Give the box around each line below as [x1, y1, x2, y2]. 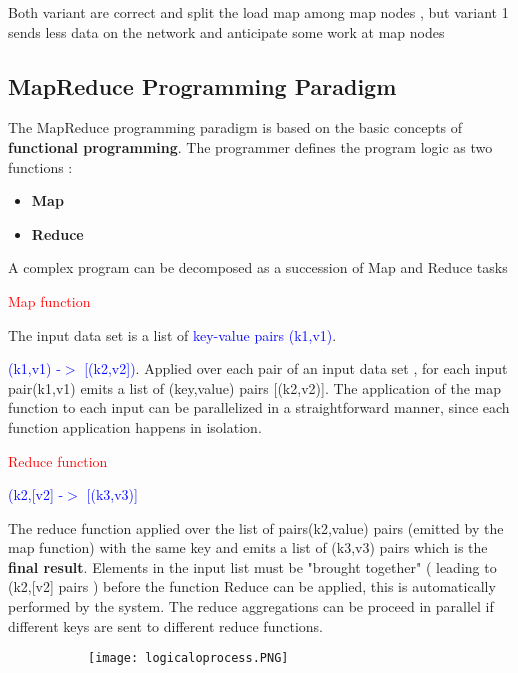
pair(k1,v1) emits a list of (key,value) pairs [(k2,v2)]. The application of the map [8, 377, 502, 398]
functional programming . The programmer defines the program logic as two [8, 136, 493, 157]
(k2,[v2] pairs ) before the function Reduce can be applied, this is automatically [8, 576, 496, 597]
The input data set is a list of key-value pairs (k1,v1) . [8, 324, 337, 345]
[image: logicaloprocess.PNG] [88, 651, 289, 666]
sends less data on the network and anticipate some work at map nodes [8, 21, 445, 42]
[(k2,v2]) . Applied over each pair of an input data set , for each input [84, 358, 508, 379]
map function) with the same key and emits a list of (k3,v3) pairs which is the [8, 537, 488, 558]
